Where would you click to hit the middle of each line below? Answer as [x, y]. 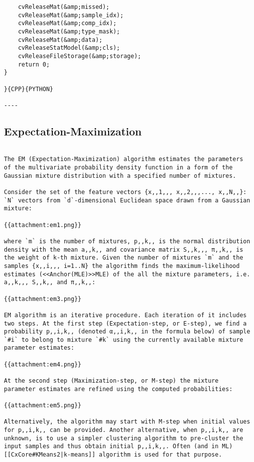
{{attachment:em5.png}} [43, 406]
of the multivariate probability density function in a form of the [118, 168]
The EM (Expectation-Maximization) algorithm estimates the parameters [124, 159]
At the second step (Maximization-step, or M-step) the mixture [111, 381]
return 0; [34, 64]
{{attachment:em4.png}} [43, 364]
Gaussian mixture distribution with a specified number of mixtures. [120, 176]
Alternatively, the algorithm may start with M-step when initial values [127, 422]
